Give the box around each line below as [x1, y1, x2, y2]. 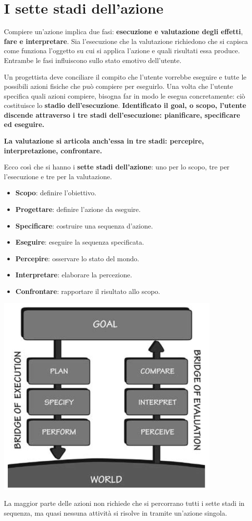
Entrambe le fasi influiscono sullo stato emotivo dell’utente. [4, 55, 182, 65]
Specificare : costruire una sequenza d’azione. [15, 220, 153, 230]
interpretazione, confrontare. [4, 145, 102, 155]
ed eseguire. [4, 119, 44, 129]
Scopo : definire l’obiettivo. [15, 188, 97, 198]
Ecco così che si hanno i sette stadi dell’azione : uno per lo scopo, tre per [4, 162, 230, 172]
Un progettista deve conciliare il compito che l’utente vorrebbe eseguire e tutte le [4, 71, 247, 82]
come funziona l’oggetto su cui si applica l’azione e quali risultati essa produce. [4, 45, 240, 56]
